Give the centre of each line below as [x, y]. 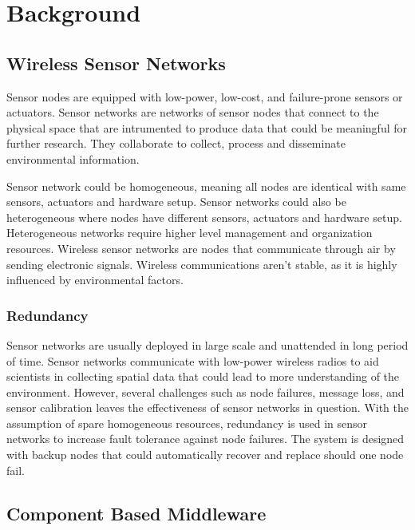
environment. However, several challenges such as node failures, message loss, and [206, 392]
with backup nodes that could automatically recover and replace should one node [205, 455]
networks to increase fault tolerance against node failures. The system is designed [206, 439]
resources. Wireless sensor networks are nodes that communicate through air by [201, 248]
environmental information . [73, 158]
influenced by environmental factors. [95, 280]
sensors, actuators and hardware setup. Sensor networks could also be [176, 202]
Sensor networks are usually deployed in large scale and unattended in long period [207, 344]
